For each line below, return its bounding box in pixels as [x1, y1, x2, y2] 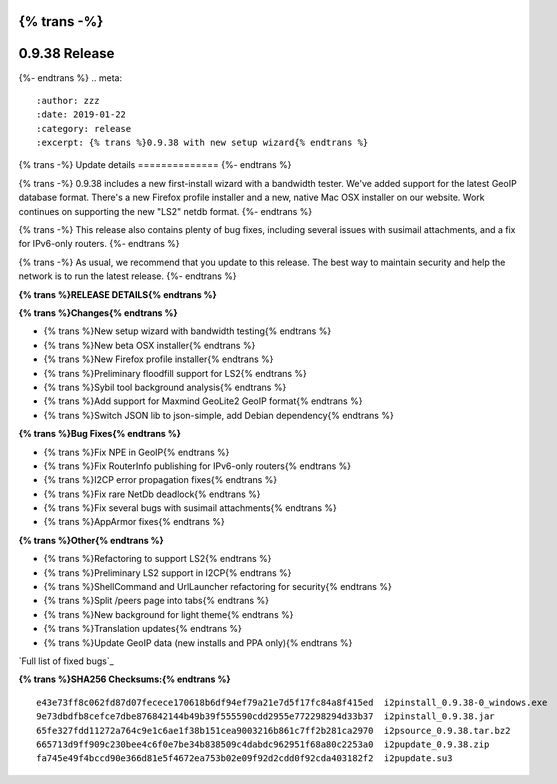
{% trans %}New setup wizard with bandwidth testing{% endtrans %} [43, 325, 332, 337]
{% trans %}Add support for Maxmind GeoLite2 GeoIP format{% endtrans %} [43, 395, 363, 407]
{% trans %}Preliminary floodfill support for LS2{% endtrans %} [43, 367, 307, 379]
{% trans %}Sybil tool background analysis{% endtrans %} [43, 381, 287, 393]
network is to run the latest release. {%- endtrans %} [18, 270, 237, 282]
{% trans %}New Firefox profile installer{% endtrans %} [43, 353, 274, 365]
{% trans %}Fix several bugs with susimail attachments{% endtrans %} [43, 502, 337, 514]
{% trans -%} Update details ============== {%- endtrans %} [18, 159, 292, 171]
